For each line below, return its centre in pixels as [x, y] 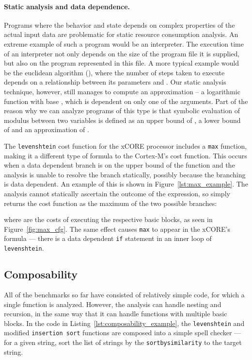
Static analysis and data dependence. [67, 6]
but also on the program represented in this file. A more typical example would [121, 63]
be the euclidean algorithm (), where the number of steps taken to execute [114, 72]
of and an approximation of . [47, 129]
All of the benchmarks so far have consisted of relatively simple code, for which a [124, 294]
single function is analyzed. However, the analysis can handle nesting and [113, 304]
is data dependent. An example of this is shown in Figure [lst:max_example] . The [126, 184]
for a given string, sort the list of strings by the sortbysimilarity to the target [123, 342]
